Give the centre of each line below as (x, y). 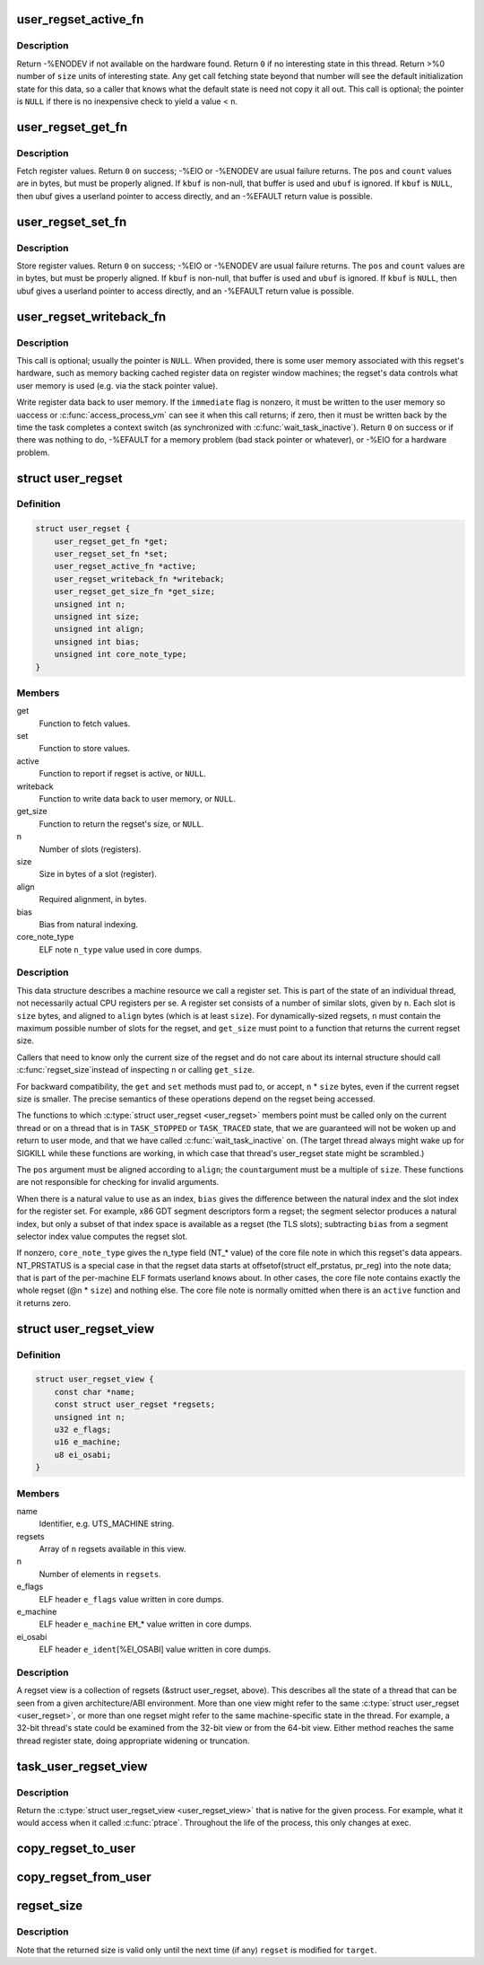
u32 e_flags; (83, 1429)
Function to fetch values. (85, 724)
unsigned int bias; (97, 641)
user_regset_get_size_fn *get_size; (134, 592)
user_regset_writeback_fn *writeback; (139, 579)
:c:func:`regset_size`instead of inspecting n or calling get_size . (136, 1070)
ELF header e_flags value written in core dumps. (131, 1599)
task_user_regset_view (82, 1766)
